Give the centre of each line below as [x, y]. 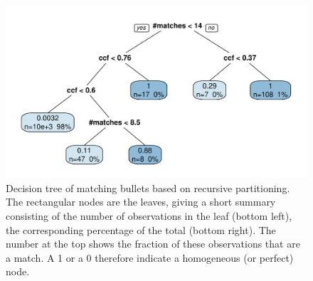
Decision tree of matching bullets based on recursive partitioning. [148, 187]
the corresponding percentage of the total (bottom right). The [141, 229]
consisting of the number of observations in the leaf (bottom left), [149, 216]
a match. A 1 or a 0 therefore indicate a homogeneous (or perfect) [150, 257]
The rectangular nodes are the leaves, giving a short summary [141, 202]
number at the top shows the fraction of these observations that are [153, 244]
